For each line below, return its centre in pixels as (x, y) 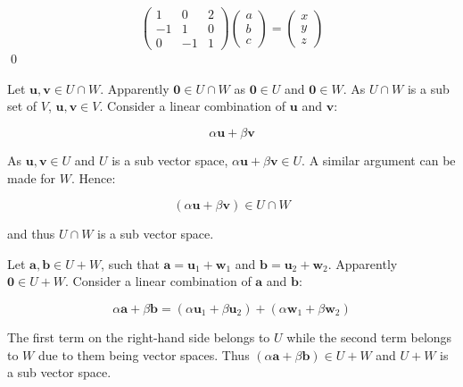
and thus (31, 234)
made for (32, 177)
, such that (130, 263)
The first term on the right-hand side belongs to (139, 337)
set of (22, 106)
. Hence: (93, 177)
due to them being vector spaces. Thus (144, 354)
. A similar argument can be (379, 160)
